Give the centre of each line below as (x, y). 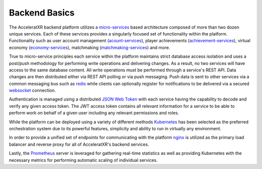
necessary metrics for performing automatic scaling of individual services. (83, 160)
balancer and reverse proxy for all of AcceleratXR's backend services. (79, 144)
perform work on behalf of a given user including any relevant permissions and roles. (94, 113)
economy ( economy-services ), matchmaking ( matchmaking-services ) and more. (90, 47)
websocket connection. (32, 90)
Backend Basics (42, 13)
